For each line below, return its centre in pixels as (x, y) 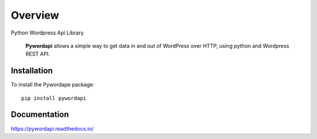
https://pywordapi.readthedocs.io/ (52, 128)
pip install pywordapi (54, 98)
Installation (32, 71)
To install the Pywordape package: (53, 85)
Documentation (40, 115)
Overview (35, 15)
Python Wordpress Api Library (47, 33)
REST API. (38, 54)
